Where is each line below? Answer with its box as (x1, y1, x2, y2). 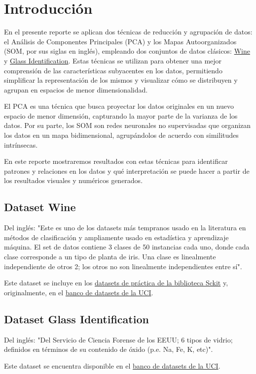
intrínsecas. (4, 139, 38, 150)
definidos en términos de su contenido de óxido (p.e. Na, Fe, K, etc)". (4, 344, 213, 354)
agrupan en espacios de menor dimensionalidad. (4, 84, 148, 94)
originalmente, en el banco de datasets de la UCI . (4, 287, 153, 297)
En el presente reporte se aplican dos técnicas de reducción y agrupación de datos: (4, 27, 253, 37)
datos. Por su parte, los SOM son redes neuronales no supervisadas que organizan (4, 120, 251, 130)
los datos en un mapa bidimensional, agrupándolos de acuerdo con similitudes (4, 130, 239, 140)
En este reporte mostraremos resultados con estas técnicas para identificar (4, 156, 228, 166)
